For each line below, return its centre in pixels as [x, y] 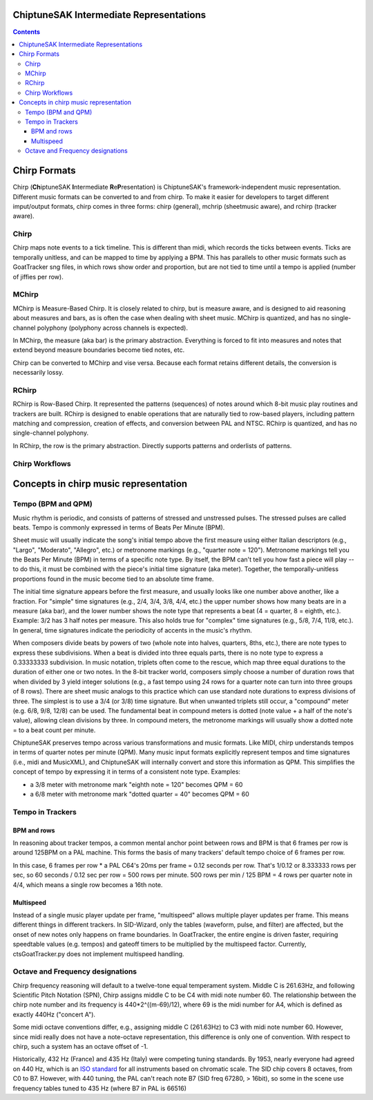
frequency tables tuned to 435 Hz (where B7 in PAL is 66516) [99, 1088]
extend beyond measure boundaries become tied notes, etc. [99, 350]
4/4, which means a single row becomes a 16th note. [88, 884]
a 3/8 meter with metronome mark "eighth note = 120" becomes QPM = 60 [136, 784]
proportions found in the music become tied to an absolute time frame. [113, 579]
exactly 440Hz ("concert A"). [54, 1014]
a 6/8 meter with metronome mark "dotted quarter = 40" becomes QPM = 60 [140, 794]
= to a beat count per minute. [54, 730]
